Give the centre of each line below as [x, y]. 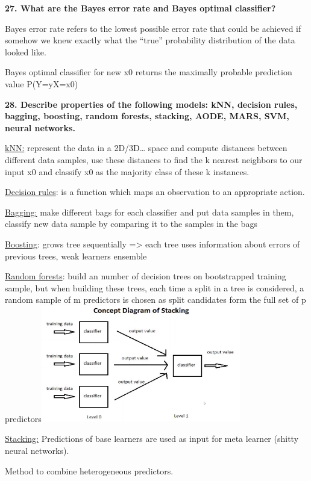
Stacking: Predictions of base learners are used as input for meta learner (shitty [152, 439]
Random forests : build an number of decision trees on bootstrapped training [146, 276]
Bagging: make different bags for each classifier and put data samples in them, [149, 212]
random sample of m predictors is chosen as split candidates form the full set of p [155, 299]
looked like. [26, 51]
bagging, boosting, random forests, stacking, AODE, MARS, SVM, [147, 116]
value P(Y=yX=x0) [42, 83]
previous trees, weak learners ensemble [76, 256]
